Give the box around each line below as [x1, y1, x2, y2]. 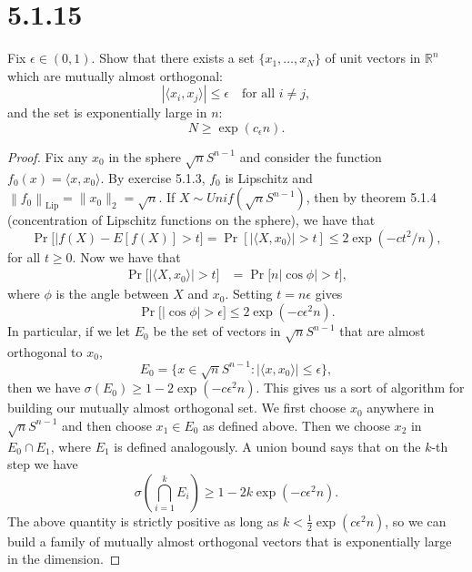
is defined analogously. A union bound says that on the [114, 436, 421, 455]
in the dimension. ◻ [7, 549, 121, 568]
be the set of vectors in [153, 322, 281, 341]
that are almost [339, 322, 426, 341]
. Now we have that [72, 247, 181, 266]
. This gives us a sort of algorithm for [256, 378, 465, 397]
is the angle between [55, 284, 169, 303]
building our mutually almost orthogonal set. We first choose [7, 398, 346, 417]
